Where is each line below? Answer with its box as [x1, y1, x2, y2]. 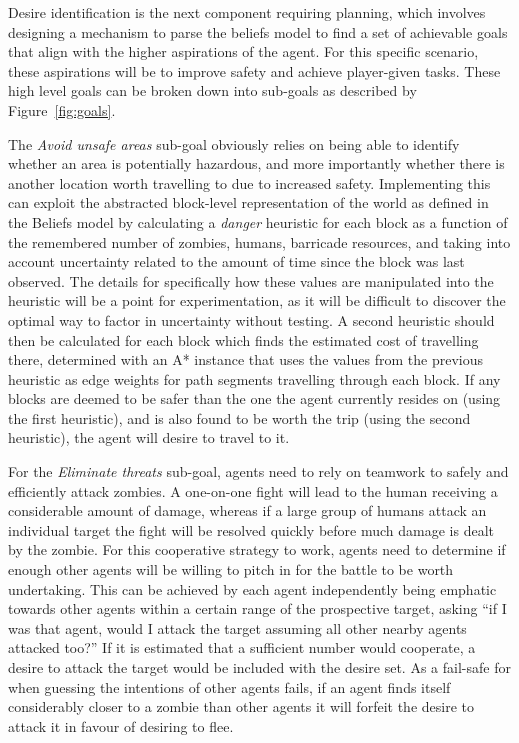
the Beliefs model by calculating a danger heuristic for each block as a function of [8, 211, 508, 232]
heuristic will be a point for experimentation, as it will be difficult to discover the [8, 290, 506, 311]
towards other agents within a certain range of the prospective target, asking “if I [8, 598, 507, 619]
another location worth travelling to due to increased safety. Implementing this [8, 172, 491, 193]
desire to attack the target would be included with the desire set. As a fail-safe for [8, 657, 511, 677]
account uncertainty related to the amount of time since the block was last [8, 251, 465, 272]
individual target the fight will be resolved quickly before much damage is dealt [8, 519, 495, 540]
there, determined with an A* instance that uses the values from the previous [8, 349, 483, 370]
